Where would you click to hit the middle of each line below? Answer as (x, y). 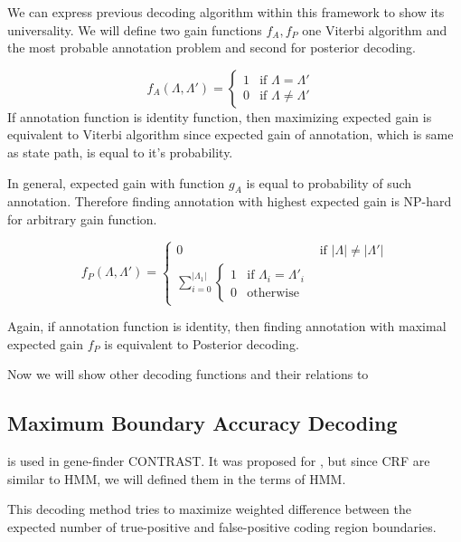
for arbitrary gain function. (82, 219)
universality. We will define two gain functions (135, 29)
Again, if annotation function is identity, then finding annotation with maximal (227, 326)
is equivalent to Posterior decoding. (202, 343)
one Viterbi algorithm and (375, 29)
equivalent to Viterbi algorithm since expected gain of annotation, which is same (230, 134)
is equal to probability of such (329, 182)
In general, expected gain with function (116, 182)
